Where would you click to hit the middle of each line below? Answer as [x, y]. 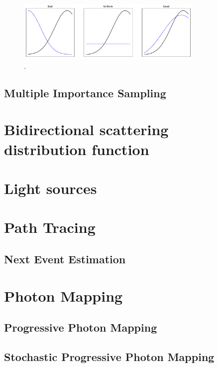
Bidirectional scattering [86, 129]
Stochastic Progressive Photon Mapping [109, 356]
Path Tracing [50, 227]
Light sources [51, 188]
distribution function [77, 149]
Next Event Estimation [65, 259]
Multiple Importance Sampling [85, 92]
